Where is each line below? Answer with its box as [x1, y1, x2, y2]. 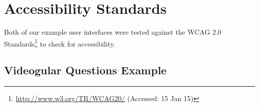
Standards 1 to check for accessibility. [4, 37, 116, 49]
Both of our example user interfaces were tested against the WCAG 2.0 [4, 27, 222, 37]
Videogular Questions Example [4, 62, 167, 78]
